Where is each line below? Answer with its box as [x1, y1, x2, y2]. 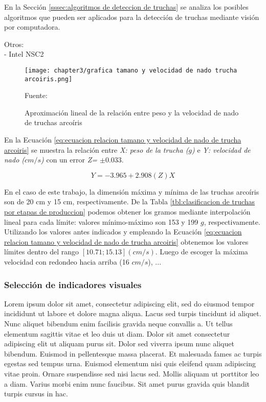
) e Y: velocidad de [192, 144, 251, 155]
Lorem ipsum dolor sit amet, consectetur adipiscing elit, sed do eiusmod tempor [4, 298, 255, 309]
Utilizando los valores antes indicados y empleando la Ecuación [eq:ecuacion [4, 226, 242, 237]
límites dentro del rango [4, 246, 79, 257]
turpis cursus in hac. [4, 388, 68, 399]
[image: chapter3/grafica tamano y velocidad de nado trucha [25, 66, 237, 74]
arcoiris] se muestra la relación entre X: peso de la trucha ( [4, 144, 189, 155]
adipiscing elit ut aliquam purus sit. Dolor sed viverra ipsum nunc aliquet [4, 338, 234, 349]
